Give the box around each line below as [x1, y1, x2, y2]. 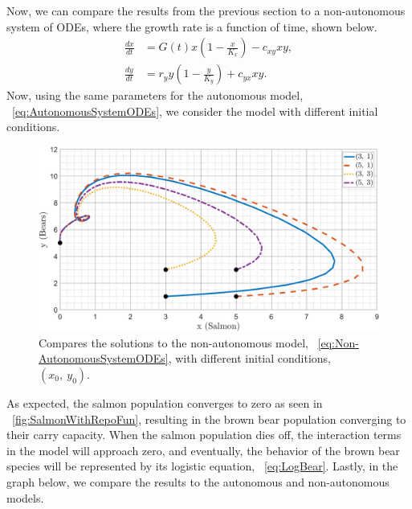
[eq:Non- [317, 334, 359, 351]
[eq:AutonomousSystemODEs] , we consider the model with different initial [12, 102, 378, 119]
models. [6, 489, 44, 506]
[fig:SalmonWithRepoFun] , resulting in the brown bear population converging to [12, 410, 406, 427]
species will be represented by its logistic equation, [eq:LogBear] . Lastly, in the [6, 458, 398, 474]
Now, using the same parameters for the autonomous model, [6, 87, 304, 104]
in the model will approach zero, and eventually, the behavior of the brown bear [6, 441, 400, 458]
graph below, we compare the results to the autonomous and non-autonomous [6, 474, 390, 490]
